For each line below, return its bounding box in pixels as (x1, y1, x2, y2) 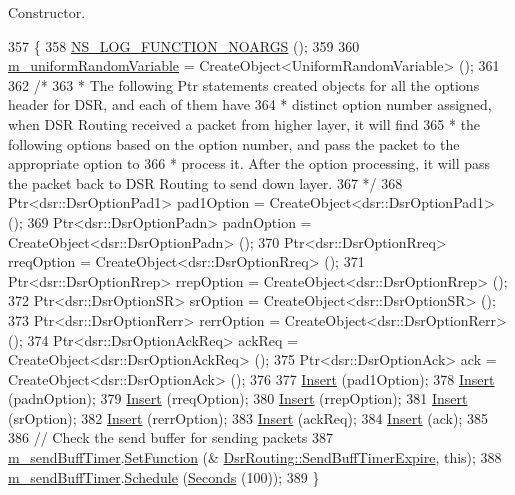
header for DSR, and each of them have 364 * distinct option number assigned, (8, 94, 492, 115)
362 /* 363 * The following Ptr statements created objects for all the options (8, 74, 480, 95)
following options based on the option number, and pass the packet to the (8, 133, 460, 154)
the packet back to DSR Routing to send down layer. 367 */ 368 (8, 172, 403, 193)
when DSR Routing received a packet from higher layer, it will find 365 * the (8, 113, 481, 134)
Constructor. (8, 2, 86, 22)
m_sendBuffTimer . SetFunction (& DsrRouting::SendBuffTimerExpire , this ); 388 (8, 447, 502, 468)
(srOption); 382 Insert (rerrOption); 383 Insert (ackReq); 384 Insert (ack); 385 (8, 407, 488, 428)
